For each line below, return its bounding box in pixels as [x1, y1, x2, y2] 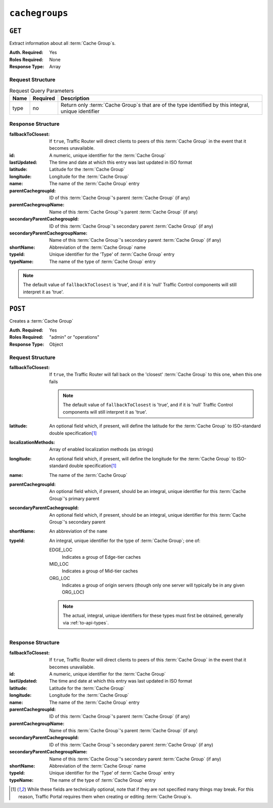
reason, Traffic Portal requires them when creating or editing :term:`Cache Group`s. [18, 793, 192, 799]
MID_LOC [49, 561, 69, 567]
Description [61, 95, 89, 102]
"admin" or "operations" [49, 334, 100, 340]
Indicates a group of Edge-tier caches [62, 554, 141, 560]
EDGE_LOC [49, 547, 73, 553]
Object [49, 341, 63, 347]
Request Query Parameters [9, 87, 74, 94]
